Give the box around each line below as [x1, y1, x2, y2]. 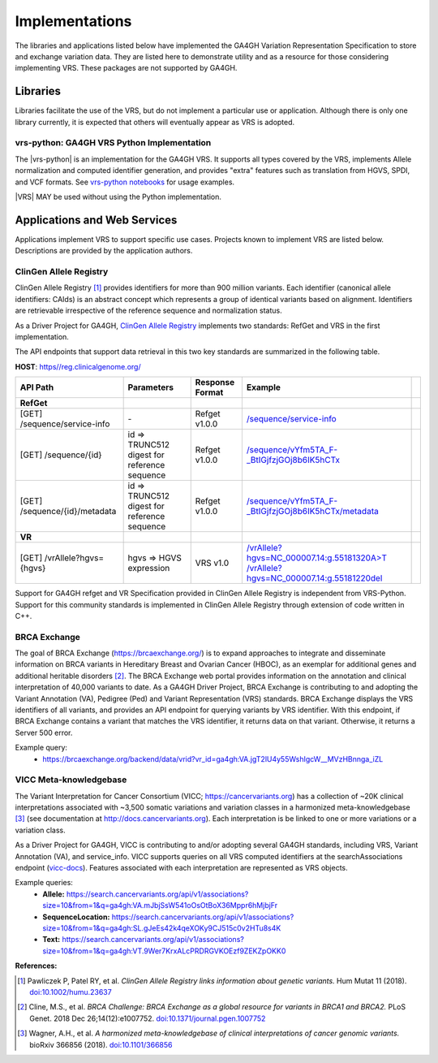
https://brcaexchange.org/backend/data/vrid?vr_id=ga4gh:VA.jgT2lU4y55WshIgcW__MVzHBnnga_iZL [42, 754, 384, 763]
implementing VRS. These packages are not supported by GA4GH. [15, 63, 238, 73]
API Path [19, 382, 54, 393]
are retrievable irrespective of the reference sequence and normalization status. [15, 305, 283, 316]
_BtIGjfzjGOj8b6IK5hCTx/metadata [246, 506, 379, 517]
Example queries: [15, 878, 73, 888]
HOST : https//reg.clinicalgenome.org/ [15, 361, 141, 371]
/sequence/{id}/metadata [19, 506, 117, 517]
